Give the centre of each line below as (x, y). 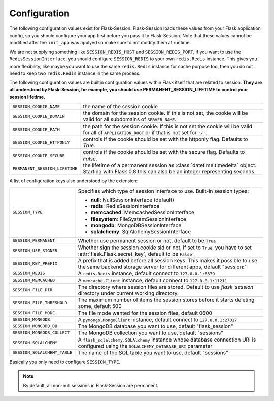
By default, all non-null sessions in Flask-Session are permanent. (91, 385)
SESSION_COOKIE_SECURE (39, 155)
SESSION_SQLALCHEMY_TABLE (42, 352)
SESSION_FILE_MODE (34, 313)
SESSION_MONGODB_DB (35, 326)
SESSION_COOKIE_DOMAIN (39, 116)
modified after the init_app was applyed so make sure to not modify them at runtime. (100, 43)
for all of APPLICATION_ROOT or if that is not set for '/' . (145, 133)
